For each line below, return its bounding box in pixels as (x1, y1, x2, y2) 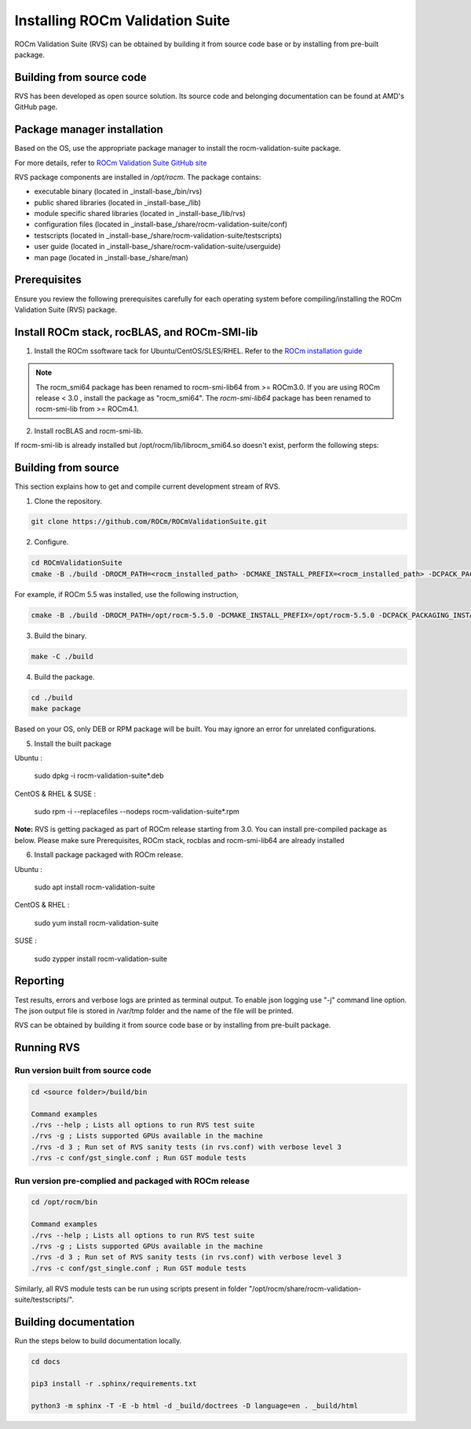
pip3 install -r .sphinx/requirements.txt (31, 1379, 197, 1388)
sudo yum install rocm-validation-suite (34, 918, 159, 927)
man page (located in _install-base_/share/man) (34, 252, 188, 262)
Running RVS (14, 1041, 80, 1054)
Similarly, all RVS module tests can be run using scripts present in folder (14, 1284, 247, 1293)
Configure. (34, 537, 69, 547)
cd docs (31, 1357, 60, 1366)
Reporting (14, 974, 64, 987)
